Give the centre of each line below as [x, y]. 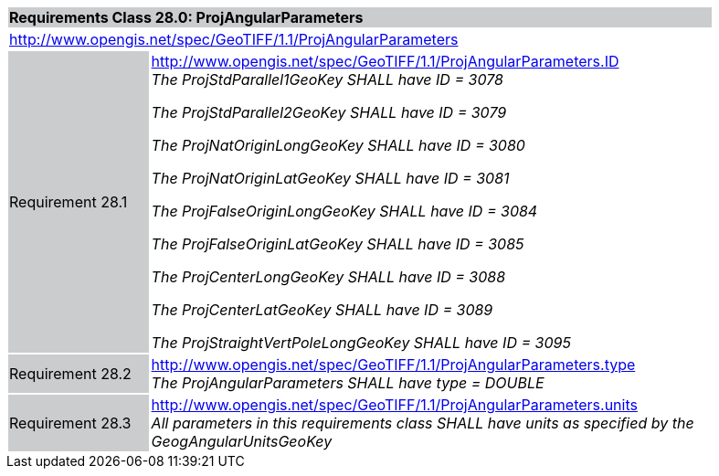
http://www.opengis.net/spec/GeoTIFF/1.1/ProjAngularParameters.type [393, 365]
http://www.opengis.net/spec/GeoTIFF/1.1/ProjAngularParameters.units [394, 405]
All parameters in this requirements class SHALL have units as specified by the [423, 423]
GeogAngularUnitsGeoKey [242, 441]
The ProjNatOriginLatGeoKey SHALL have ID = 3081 [330, 178]
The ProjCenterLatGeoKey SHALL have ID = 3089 [322, 310]
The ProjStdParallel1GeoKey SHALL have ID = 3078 [327, 79]
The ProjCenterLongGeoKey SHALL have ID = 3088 [328, 277]
